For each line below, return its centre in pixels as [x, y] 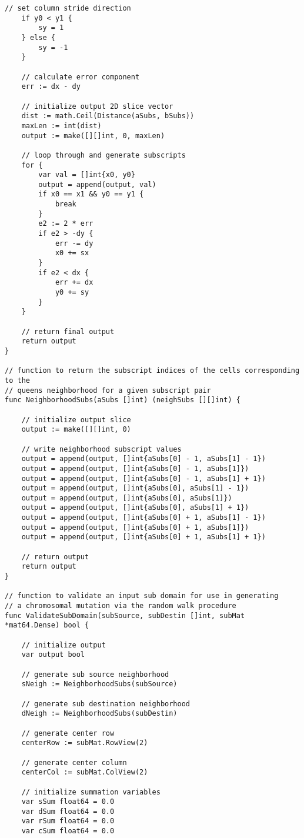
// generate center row [68, 733]
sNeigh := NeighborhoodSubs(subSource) [99, 684]
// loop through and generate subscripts [103, 155]
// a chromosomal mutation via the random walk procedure [121, 606]
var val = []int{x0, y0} [87, 175]
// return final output [68, 331]
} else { [38, 37]
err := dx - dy [51, 87]
